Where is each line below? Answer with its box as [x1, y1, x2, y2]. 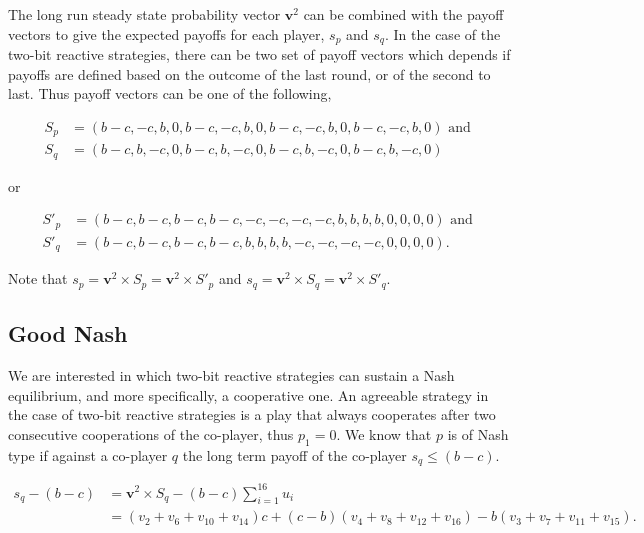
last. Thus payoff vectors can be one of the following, [8, 83, 332, 104]
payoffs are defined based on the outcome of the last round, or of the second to [8, 63, 491, 84]
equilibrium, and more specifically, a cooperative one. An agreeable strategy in [8, 384, 489, 405]
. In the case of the [384, 23, 501, 44]
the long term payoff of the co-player [182, 444, 407, 465]
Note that [8, 268, 68, 289]
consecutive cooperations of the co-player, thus [8, 423, 294, 444]
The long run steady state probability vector [8, 4, 281, 24]
